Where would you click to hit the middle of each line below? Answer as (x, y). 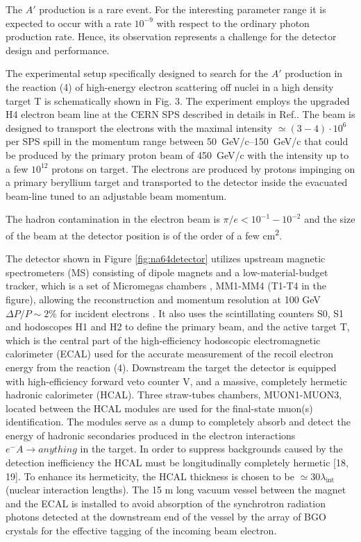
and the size (330, 219)
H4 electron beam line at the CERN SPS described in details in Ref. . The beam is (180, 114)
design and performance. (58, 50)
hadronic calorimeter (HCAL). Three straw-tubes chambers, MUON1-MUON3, (174, 395)
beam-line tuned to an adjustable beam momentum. (116, 195)
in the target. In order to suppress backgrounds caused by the (211, 449)
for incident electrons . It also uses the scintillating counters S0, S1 (202, 313)
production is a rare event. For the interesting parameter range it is (183, 9)
